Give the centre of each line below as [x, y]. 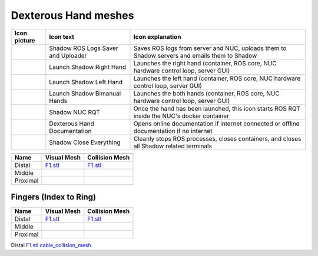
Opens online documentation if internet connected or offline [216, 124]
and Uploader [68, 55]
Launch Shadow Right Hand [88, 67]
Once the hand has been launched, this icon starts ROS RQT [217, 108]
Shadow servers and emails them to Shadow [195, 55]
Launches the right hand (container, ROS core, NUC [205, 63]
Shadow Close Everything [85, 142]
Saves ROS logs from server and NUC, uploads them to [210, 48]
